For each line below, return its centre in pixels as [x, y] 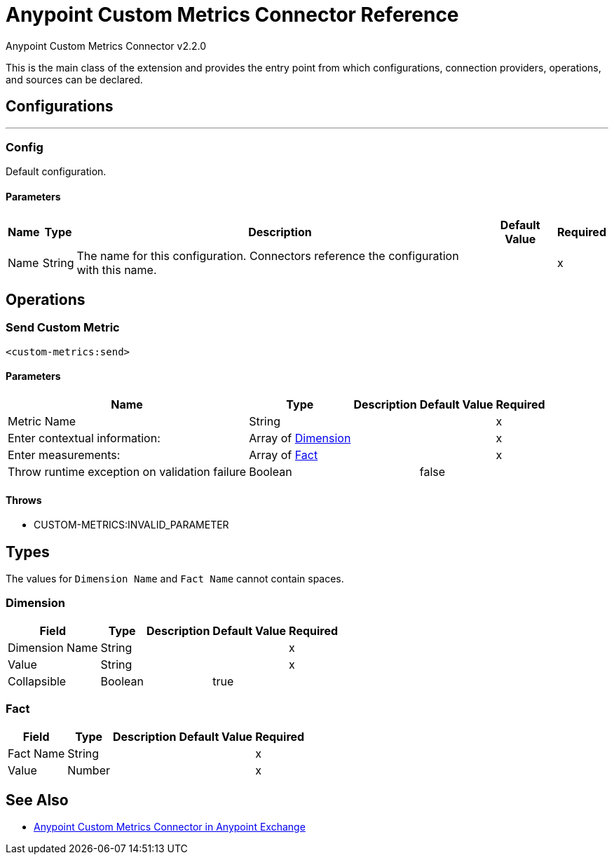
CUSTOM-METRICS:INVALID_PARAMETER [131, 525]
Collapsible [37, 681]
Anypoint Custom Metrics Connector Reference [232, 15]
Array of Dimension [300, 438]
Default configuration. [56, 172]
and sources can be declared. [74, 79]
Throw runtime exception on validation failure [127, 472]
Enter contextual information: [84, 438]
